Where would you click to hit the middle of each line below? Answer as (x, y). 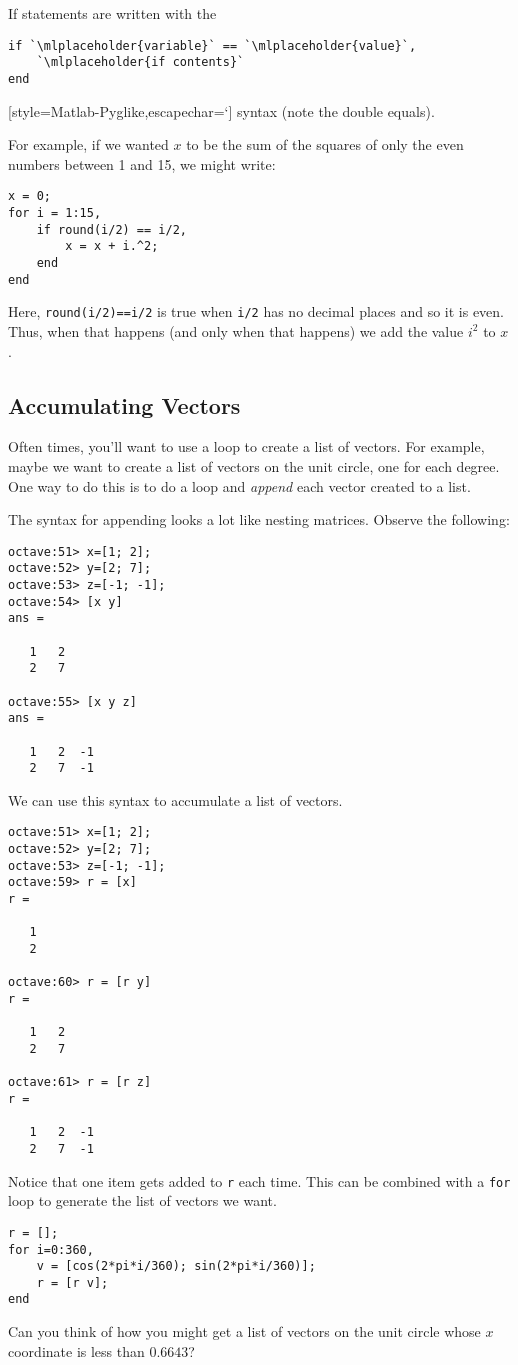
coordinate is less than (76, 1350)
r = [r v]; (72, 1282)
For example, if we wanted (88, 144)
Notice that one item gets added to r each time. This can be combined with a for (259, 1180)
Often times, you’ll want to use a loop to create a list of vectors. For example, (246, 446)
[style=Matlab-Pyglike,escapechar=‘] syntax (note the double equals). (221, 110)
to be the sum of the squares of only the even (325, 144)
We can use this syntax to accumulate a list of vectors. (175, 799)
